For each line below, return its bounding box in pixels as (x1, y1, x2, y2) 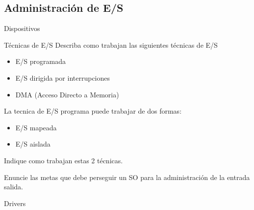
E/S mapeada (15, 122, 57, 132)
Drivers (4, 198, 26, 208)
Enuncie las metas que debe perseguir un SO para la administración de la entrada (4, 172, 250, 182)
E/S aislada (15, 139, 51, 149)
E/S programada (15, 56, 66, 66)
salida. (4, 181, 23, 192)
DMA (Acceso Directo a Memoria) (15, 89, 119, 99)
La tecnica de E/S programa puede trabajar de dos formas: (4, 106, 182, 116)
